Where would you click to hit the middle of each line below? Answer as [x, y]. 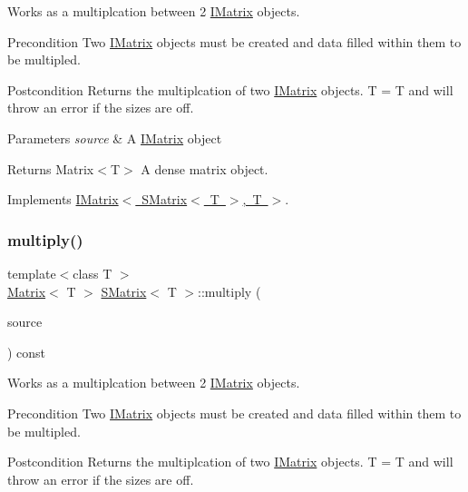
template [32, 273]
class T [93, 273]
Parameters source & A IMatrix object [115, 138]
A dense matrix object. [205, 168]
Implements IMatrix [63, 199]
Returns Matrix [51, 168]
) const [27, 352]
